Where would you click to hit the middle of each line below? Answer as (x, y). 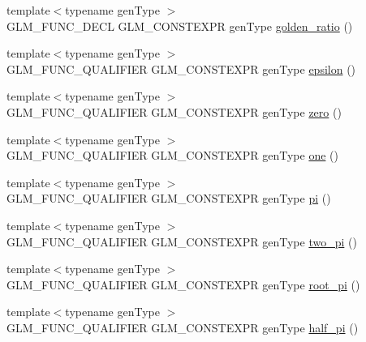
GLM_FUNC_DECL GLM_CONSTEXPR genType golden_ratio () (180, 26)
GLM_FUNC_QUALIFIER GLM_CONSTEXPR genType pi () (169, 198)
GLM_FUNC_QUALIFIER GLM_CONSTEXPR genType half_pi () (183, 327)
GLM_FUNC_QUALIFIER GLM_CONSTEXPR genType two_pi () (182, 241)
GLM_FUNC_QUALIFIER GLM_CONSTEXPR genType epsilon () (181, 68)
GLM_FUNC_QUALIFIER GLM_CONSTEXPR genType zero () (174, 111)
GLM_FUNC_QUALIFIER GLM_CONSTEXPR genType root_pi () (183, 284)
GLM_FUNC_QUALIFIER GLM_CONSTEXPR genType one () (172, 155)
